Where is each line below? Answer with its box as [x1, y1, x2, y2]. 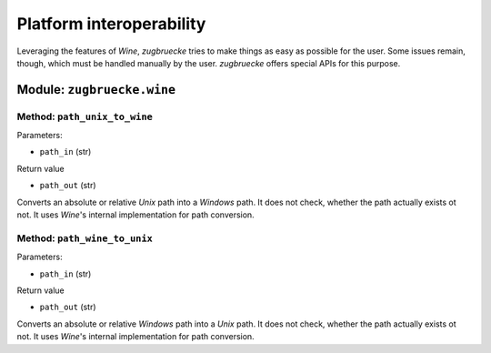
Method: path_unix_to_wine [16, 110, 154, 123]
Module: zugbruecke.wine [16, 82, 176, 97]
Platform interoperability [16, 14, 206, 34]
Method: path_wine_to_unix [16, 232, 154, 245]
